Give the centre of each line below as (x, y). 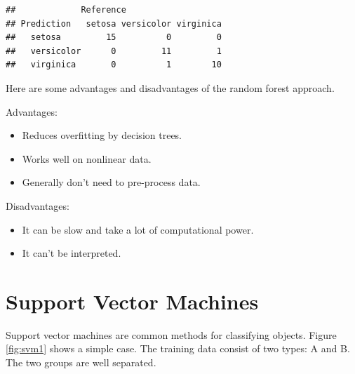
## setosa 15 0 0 (114, 38)
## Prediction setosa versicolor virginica (114, 24)
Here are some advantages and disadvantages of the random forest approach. (170, 87)
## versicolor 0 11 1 (114, 51)
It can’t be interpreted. (72, 253)
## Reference (66, 10)
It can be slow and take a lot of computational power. (138, 229)
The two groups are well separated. (81, 362)
